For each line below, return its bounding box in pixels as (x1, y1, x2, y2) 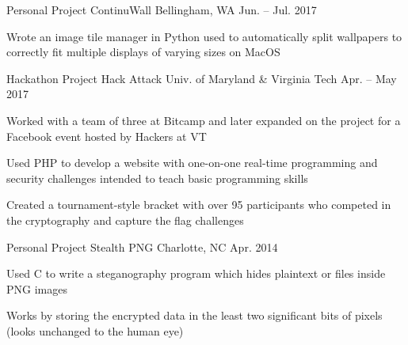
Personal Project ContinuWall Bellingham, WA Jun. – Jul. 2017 (6, 2, 317, 17)
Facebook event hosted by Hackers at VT (6, 127, 207, 144)
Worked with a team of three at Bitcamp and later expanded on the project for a (6, 112, 401, 128)
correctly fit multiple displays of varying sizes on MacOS (6, 44, 280, 60)
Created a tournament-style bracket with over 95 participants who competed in (6, 196, 391, 213)
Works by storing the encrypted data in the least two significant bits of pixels (6, 307, 383, 324)
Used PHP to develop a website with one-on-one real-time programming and (6, 154, 378, 171)
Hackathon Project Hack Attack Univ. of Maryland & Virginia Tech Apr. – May (6, 70, 397, 86)
